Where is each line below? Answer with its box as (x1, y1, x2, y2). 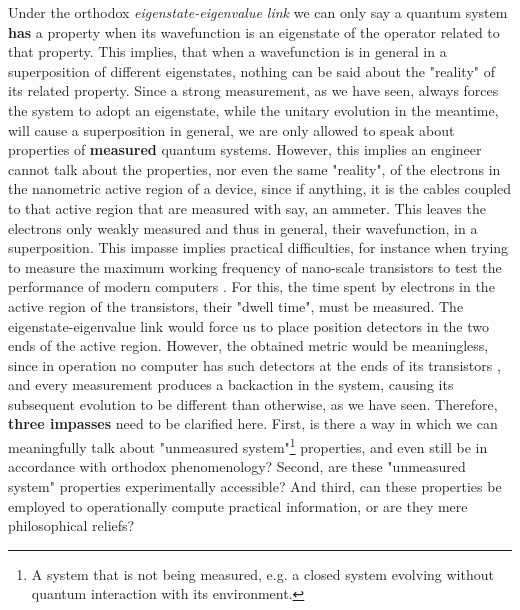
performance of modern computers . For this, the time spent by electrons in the (8, 276, 495, 297)
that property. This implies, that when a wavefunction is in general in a (8, 41, 447, 62)
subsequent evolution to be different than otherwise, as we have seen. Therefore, (8, 393, 498, 414)
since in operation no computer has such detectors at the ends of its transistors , (8, 354, 501, 375)
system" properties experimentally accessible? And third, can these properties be (8, 475, 502, 496)
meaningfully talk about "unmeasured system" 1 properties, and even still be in (8, 434, 488, 457)
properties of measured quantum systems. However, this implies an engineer (8, 139, 482, 160)
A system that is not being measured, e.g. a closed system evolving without (31, 563, 494, 584)
